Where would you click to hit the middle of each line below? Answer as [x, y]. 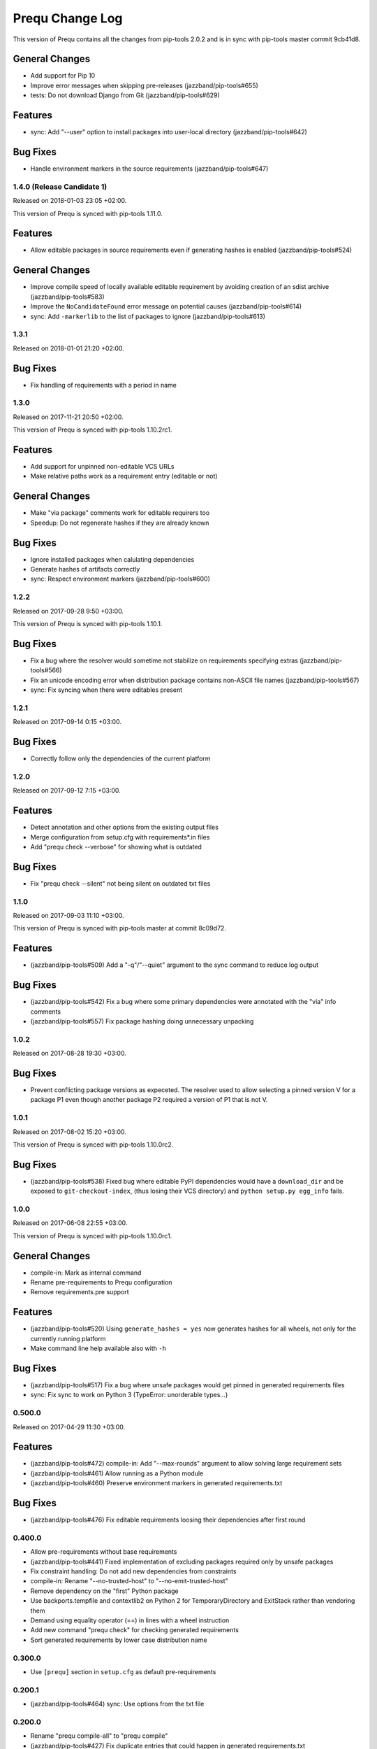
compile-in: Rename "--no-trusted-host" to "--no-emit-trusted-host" [129, 1581]
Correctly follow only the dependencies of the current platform [120, 758]
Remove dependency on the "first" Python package [105, 1591]
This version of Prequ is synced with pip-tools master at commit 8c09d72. [120, 928]
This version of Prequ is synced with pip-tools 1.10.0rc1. [93, 1235]
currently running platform [68, 1338]
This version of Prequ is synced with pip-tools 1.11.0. [88, 213]
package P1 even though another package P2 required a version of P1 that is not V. [149, 1100]
